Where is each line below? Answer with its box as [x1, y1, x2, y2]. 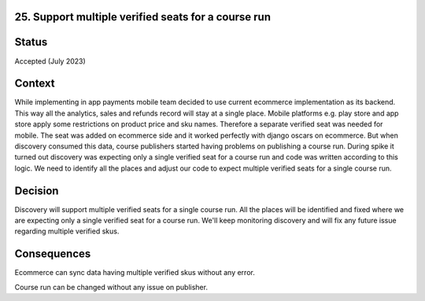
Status [14, 35, 48, 49]
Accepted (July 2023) [14, 56, 86, 66]
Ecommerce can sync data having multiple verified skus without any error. [14, 268, 255, 277]
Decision [14, 184, 59, 197]
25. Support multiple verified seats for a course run [14, 10, 272, 24]
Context [14, 77, 55, 90]
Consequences [14, 248, 91, 261]
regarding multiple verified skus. [14, 226, 120, 236]
